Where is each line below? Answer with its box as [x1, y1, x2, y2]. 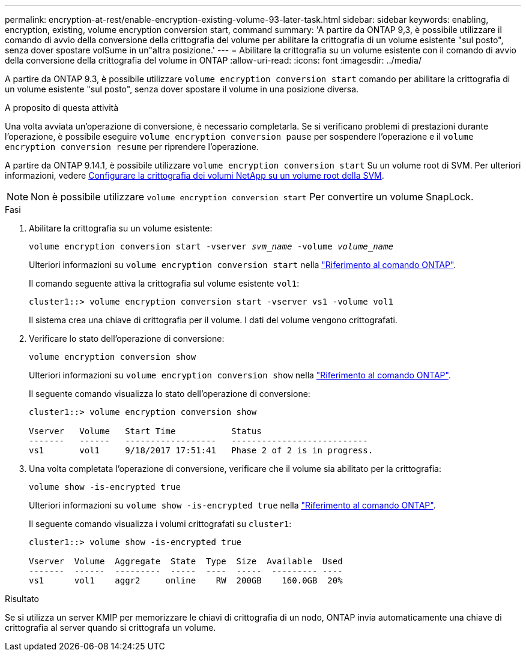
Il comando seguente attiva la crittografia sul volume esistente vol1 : [29, 278, 300, 288]
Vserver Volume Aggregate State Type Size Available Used [29, 556, 343, 566]
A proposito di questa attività [5, 103, 119, 113]
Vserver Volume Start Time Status [29, 426, 262, 436]
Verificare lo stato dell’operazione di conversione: [29, 333, 225, 344]
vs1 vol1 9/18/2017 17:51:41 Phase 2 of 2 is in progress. [29, 446, 373, 455]
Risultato [5, 594, 40, 604]
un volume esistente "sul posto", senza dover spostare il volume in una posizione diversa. [5, 84, 359, 94]
